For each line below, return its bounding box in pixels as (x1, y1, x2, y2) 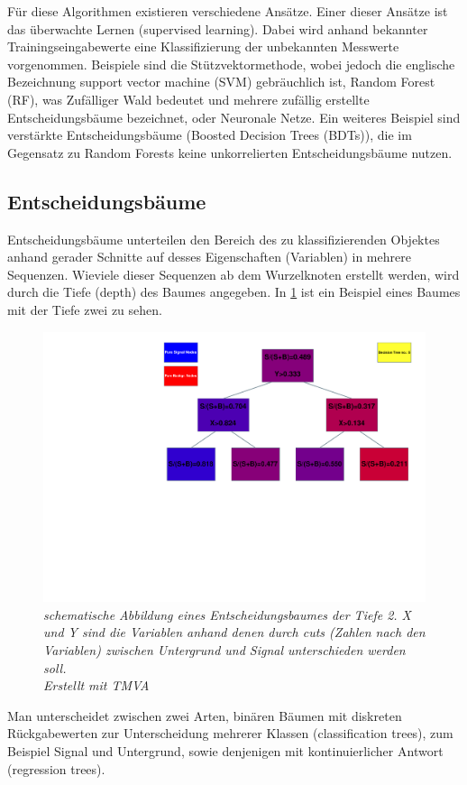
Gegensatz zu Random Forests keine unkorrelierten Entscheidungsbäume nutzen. (7, 143, 453, 162)
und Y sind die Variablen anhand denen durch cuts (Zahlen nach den (43, 623, 426, 642)
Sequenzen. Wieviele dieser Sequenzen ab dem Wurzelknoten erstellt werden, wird (7, 264, 460, 283)
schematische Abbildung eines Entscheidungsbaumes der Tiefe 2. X (43, 605, 412, 623)
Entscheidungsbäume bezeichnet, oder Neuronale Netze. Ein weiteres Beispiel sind (7, 107, 461, 126)
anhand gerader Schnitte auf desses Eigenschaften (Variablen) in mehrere (7, 247, 411, 266)
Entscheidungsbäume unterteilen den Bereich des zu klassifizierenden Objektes (7, 229, 440, 248)
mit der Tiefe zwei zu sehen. (7, 300, 162, 319)
